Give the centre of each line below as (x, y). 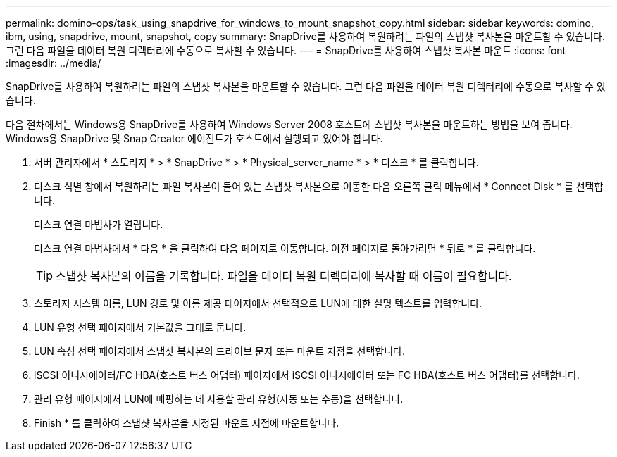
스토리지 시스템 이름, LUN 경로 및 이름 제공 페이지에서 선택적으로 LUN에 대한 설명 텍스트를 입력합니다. (258, 303)
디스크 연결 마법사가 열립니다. (99, 224)
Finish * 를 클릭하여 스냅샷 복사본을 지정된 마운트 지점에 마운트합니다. (187, 423)
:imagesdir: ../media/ (54, 63)
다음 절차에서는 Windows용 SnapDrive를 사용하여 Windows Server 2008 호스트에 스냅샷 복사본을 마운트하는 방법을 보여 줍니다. (289, 124)
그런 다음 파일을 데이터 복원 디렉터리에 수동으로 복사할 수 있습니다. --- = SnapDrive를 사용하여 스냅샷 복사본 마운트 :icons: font (286, 50)
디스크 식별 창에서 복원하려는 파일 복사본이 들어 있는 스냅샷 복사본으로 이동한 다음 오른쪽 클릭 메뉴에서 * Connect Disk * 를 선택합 (319, 186)
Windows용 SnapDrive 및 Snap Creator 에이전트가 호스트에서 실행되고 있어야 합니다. (194, 138)
